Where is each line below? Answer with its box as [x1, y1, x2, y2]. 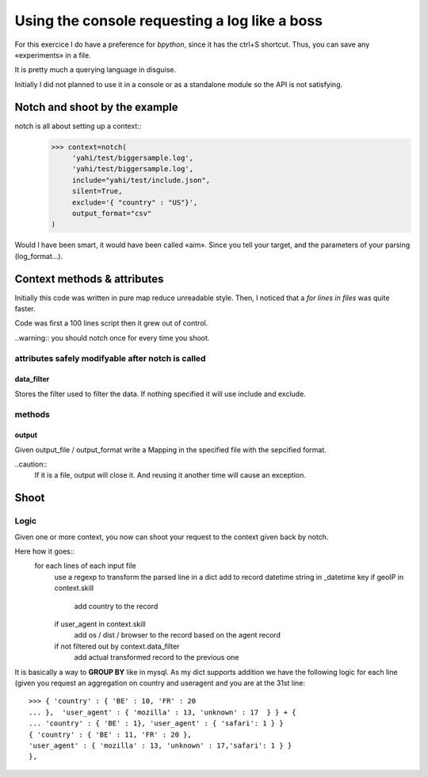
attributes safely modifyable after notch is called [14, 352, 206, 364]
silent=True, [71, 187, 123, 196]
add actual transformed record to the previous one [74, 653, 239, 662]
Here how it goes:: [14, 547, 75, 556]
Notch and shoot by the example [14, 100, 178, 114]
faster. [14, 304, 36, 314]
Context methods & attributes [14, 272, 164, 285]
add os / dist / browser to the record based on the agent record [74, 630, 281, 640]
